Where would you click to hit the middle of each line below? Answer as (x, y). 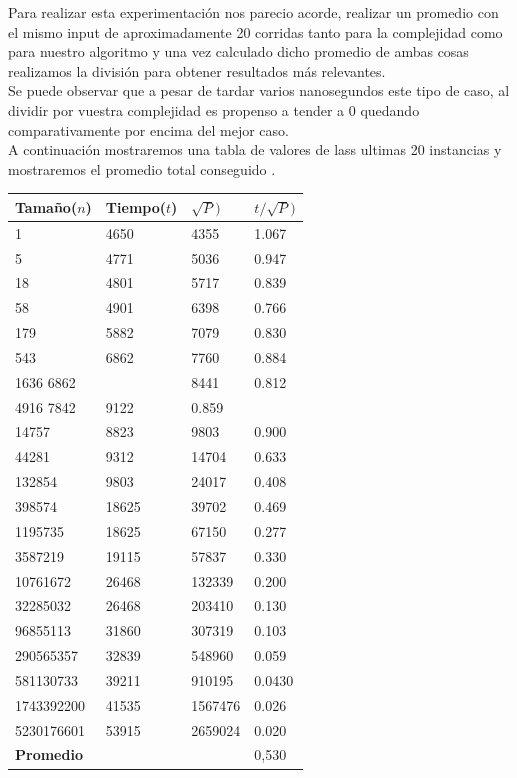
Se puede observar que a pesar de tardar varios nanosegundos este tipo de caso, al (259, 90)
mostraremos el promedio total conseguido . (142, 168)
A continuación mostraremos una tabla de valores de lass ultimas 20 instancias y (255, 149)
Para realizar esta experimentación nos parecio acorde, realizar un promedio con (253, 12)
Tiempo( (136, 206)
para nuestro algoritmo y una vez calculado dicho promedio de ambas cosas (238, 51)
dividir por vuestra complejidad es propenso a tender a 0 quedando (214, 109)
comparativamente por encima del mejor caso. (148, 129)
